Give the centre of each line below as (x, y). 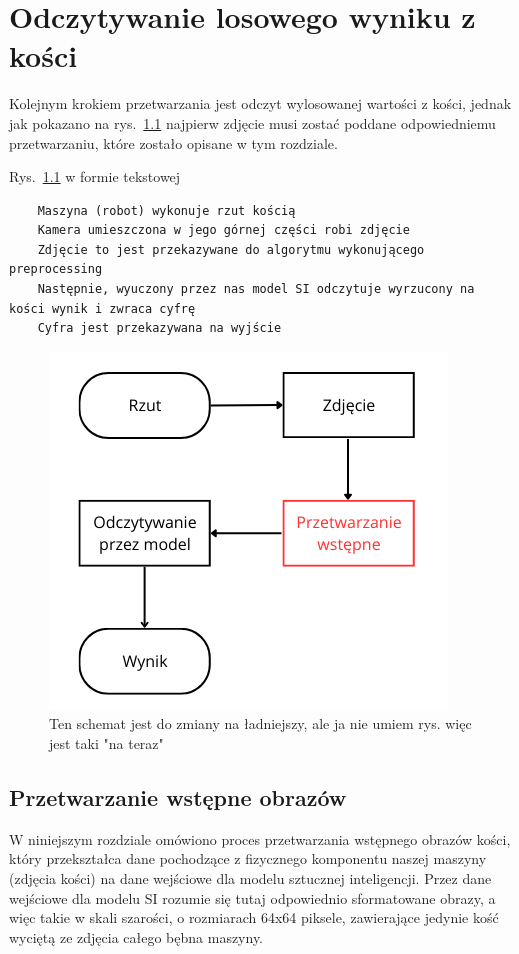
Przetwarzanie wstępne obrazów (178, 797)
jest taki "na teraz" (106, 743)
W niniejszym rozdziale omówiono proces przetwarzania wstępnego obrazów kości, (260, 838)
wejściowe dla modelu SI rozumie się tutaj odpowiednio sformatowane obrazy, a (252, 897)
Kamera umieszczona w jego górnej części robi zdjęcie (223, 230)
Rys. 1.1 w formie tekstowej (95, 176)
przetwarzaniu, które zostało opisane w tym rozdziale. (173, 142)
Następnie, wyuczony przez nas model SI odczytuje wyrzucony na (256, 289)
